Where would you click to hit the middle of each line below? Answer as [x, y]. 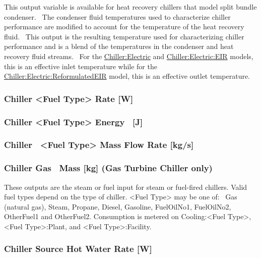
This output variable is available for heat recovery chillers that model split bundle [130, 7]
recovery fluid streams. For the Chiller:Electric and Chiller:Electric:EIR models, [129, 56]
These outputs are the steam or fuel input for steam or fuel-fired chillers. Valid [126, 187]
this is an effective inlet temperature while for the [81, 66]
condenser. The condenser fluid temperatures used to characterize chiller [117, 16]
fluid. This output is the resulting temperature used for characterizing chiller [124, 36]
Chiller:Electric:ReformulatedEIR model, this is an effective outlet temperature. [127, 76]
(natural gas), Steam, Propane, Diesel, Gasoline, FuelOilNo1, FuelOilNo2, [118, 206]
